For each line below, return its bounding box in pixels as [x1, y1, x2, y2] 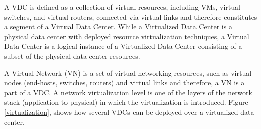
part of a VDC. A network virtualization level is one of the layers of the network [4, 87, 252, 97]
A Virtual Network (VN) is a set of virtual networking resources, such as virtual [4, 67, 252, 78]
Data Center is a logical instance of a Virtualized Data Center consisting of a [4, 41, 242, 51]
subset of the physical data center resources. [4, 50, 140, 61]
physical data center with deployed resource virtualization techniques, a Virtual [4, 31, 249, 41]
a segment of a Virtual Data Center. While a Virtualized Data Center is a [4, 21, 232, 32]
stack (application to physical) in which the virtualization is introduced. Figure [4, 97, 248, 107]
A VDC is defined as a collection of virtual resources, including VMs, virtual [4, 2, 240, 12]
